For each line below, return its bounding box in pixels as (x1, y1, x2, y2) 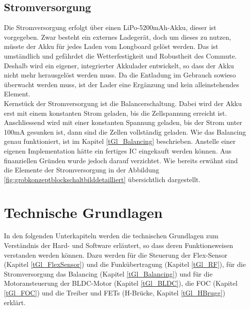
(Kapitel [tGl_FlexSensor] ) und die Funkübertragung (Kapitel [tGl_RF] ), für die (4, 259, 246, 269)
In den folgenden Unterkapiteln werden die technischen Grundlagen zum (4, 231, 219, 241)
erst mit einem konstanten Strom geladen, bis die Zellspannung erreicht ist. (4, 108, 227, 118)
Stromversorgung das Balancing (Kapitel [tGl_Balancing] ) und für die (4, 268, 213, 278)
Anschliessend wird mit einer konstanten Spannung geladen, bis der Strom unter (4, 117, 242, 127)
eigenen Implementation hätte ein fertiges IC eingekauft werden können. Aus (4, 145, 232, 155)
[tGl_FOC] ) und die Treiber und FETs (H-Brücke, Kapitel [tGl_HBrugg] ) (4, 287, 225, 297)
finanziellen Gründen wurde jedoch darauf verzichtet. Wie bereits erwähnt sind (4, 155, 238, 165)
